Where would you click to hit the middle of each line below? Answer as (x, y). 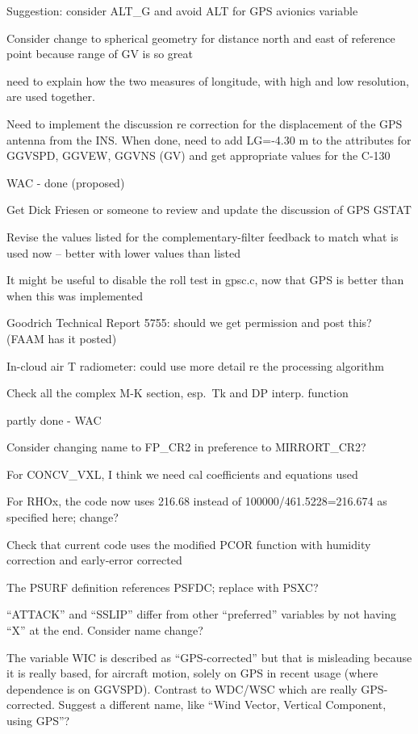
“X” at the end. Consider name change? (105, 630)
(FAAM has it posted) (62, 338)
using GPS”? (38, 720)
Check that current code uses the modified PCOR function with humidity (189, 544)
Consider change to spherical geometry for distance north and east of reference (201, 38)
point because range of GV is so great (100, 54)
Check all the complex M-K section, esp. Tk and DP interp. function (178, 393)
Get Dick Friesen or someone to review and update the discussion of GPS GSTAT (209, 210)
